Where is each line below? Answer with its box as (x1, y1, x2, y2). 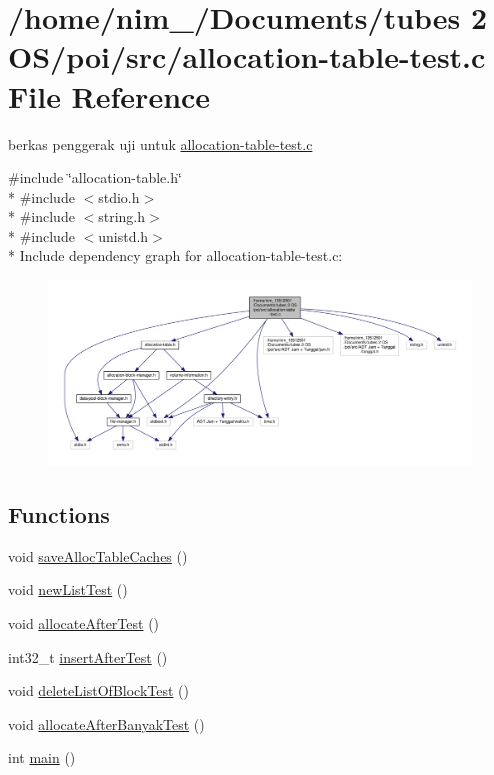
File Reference (8, 75, 211, 116)
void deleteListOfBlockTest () (8, 680, 189, 701)
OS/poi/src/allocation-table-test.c (8, 36, 486, 77)
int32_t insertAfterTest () (8, 646, 168, 667)
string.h (98, 206, 146, 227)
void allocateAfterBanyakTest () (8, 713, 205, 734)
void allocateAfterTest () (8, 612, 160, 633)
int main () (8, 747, 76, 768)
